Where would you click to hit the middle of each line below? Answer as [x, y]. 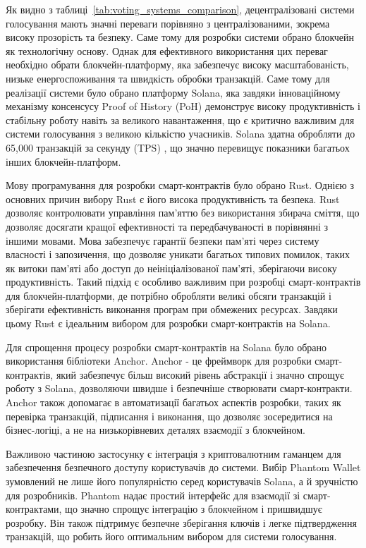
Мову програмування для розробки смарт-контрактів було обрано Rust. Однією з [180, 185]
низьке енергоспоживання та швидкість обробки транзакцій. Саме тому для [168, 78]
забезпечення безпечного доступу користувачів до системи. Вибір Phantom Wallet [183, 467]
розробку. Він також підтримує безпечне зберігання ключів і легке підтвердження [181, 522]
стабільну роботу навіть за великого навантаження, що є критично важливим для [180, 120]
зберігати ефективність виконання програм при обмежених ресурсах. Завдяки [172, 309]
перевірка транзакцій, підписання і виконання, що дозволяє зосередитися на [169, 416]
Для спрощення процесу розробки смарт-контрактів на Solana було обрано [166, 347]
